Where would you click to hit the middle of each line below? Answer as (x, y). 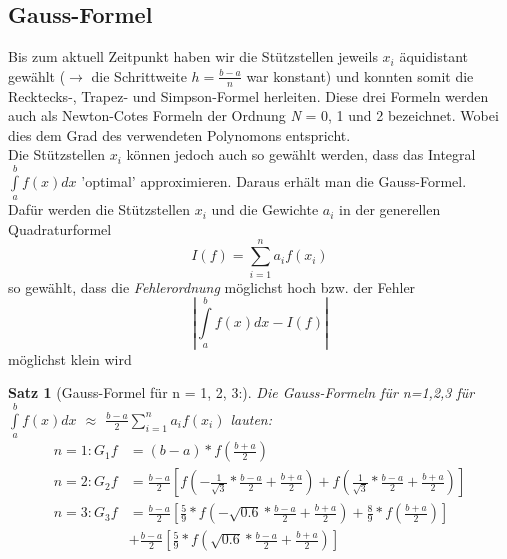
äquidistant (433, 56)
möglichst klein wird (70, 358)
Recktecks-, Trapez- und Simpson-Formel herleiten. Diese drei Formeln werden (248, 95)
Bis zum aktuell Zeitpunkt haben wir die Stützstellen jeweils (193, 56)
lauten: (251, 418)
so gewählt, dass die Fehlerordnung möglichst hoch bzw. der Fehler (212, 286)
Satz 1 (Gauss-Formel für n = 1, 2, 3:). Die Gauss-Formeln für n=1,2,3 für (241, 392)
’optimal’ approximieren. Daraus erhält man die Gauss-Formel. (274, 180)
